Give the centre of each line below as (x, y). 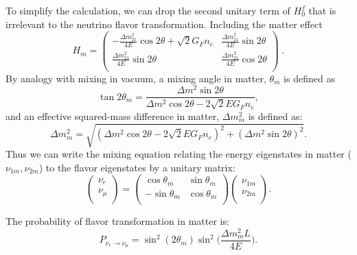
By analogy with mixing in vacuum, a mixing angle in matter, (136, 78)
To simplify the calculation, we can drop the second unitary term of (148, 10)
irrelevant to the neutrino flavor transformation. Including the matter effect (164, 24)
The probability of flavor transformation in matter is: (117, 221)
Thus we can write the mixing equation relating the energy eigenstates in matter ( (178, 154)
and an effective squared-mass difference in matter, (113, 116)
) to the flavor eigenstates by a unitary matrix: (137, 167)
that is (322, 10)
